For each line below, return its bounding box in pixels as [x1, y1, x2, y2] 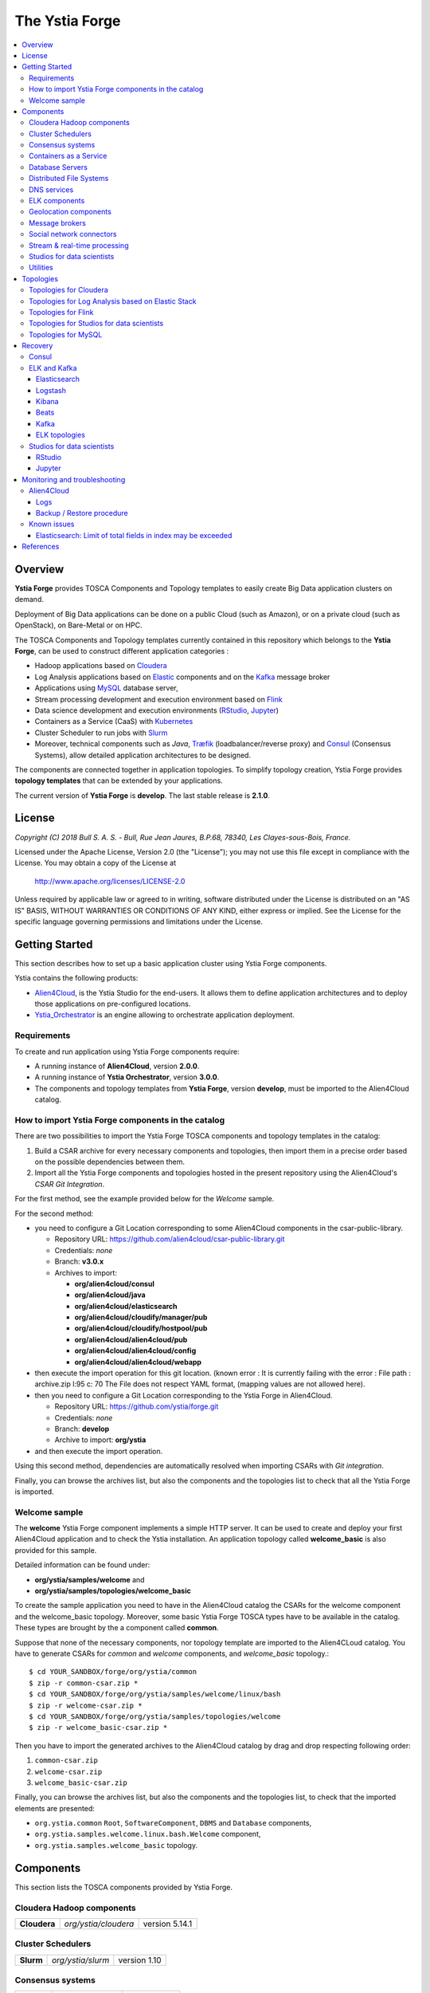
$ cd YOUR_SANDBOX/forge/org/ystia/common [29, 1667, 197, 1677]
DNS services [29, 184, 74, 195]
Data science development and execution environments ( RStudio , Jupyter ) [34, 706, 279, 715]
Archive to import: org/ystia [54, 1435, 147, 1445]
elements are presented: [14, 1803, 95, 1813]
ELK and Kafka [29, 363, 77, 372]
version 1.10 [118, 1954, 162, 1965]
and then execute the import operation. [34, 1446, 163, 1456]
